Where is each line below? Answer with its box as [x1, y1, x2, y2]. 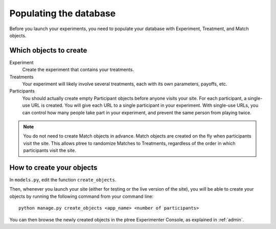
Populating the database [9, 8, 116, 19]
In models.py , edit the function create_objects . [9, 177, 117, 183]
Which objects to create [9, 46, 87, 55]
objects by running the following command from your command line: [9, 193, 154, 199]
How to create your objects [9, 163, 98, 172]
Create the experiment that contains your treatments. [22, 66, 134, 73]
